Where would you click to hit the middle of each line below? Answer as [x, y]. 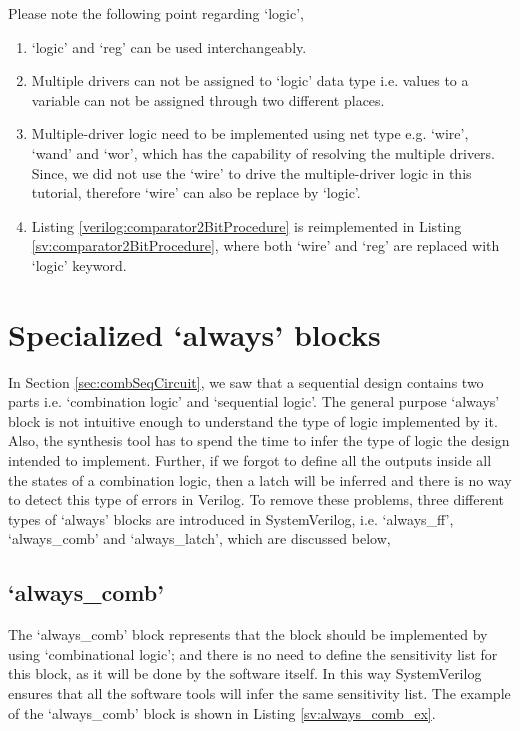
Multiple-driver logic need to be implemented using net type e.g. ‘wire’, [250, 133]
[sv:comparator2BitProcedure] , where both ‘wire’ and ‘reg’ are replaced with [265, 245]
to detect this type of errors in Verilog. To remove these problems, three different [256, 499]
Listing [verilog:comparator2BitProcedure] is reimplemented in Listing [246, 225]
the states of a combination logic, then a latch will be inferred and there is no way [260, 479]
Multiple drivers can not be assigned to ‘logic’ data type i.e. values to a [250, 80]
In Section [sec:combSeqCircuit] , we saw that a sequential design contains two [246, 381]
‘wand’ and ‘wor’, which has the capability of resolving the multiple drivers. [263, 152]
